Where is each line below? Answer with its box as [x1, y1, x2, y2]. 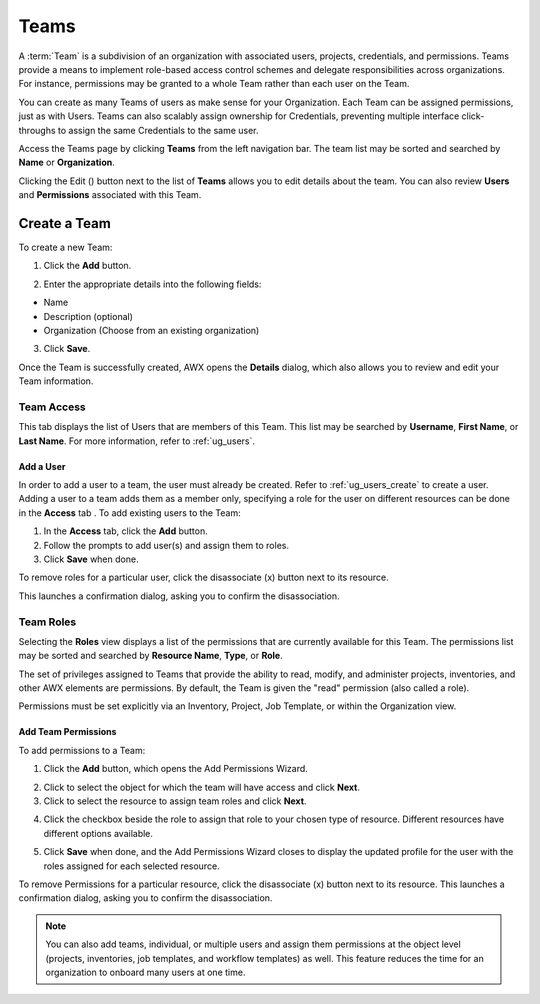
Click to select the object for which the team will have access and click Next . [43, 781, 360, 793]
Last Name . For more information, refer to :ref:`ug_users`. [18, 435, 255, 447]
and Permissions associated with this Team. [18, 189, 202, 201]
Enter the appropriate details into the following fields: [43, 278, 262, 290]
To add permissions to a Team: [18, 744, 146, 756]
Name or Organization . [18, 156, 115, 169]
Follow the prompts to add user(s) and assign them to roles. [43, 539, 290, 551]
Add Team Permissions [18, 726, 117, 738]
